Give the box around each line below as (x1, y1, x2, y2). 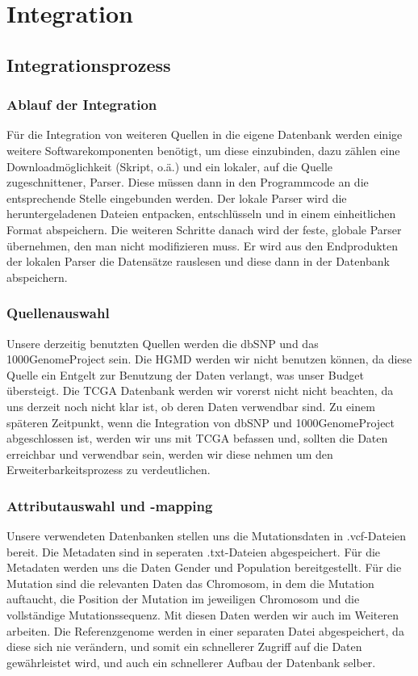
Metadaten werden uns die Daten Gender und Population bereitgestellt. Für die (6, 559, 402, 576)
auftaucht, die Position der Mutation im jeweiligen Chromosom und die (6, 590, 360, 607)
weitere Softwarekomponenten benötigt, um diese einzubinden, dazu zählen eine (6, 141, 400, 158)
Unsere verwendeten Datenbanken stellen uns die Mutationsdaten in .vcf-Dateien (6, 527, 407, 544)
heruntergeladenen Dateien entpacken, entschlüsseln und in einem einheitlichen (6, 205, 396, 222)
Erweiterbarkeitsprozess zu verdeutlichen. (6, 461, 211, 478)
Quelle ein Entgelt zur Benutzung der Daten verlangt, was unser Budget (6, 366, 364, 383)
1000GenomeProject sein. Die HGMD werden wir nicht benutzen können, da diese (6, 351, 412, 367)
